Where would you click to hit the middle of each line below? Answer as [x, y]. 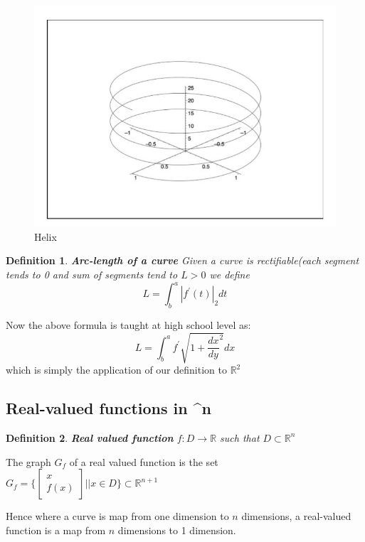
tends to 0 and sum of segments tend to [92, 275]
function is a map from [56, 530]
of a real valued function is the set [144, 461]
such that [240, 437]
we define [229, 275]
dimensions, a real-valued [296, 516]
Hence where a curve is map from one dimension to [117, 516]
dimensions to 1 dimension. [177, 530]
